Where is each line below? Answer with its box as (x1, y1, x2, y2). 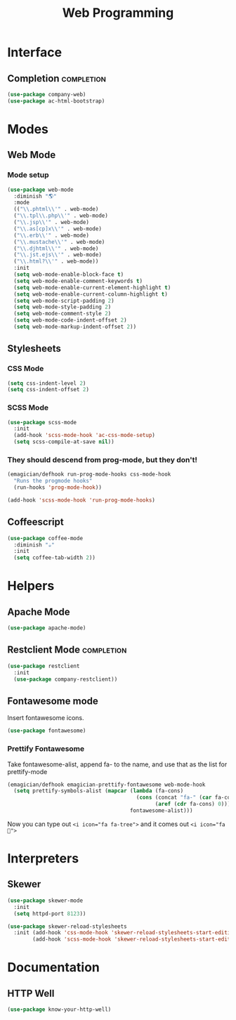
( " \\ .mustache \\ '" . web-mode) (13, 238, 105, 245)
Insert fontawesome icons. (7, 714, 84, 722)
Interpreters (7, 851, 79, 867)
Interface (7, 44, 62, 60)
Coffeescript (7, 516, 65, 528)
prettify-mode (7, 767, 48, 776)
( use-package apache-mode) (7, 625, 86, 632)
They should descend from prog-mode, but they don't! (7, 455, 198, 465)
